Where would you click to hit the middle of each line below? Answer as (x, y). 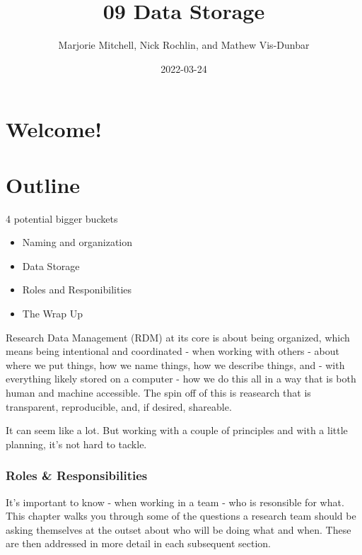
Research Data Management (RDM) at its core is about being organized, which (178, 337)
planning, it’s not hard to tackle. (76, 444)
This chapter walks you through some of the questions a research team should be (181, 516)
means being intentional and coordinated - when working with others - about (173, 351)
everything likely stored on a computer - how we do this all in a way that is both (181, 379)
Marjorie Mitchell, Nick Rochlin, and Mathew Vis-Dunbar (184, 45)
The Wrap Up (53, 313)
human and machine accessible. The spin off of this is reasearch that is (158, 392)
